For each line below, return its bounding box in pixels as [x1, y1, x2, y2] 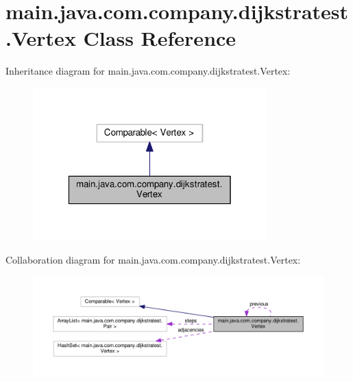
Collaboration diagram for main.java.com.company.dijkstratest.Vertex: [5, 253, 301, 267]
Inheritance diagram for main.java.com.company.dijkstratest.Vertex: [5, 64, 291, 78]
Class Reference [83, 24, 236, 52]
